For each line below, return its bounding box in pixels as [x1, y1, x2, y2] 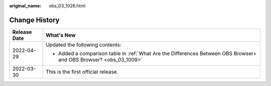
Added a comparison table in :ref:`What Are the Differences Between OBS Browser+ [58, 50, 257, 57]
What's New [45, 31, 76, 38]
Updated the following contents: [45, 41, 121, 48]
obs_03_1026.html [49, 3, 86, 8]
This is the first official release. [45, 68, 118, 75]
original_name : [9, 3, 42, 8]
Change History [9, 15, 60, 24]
